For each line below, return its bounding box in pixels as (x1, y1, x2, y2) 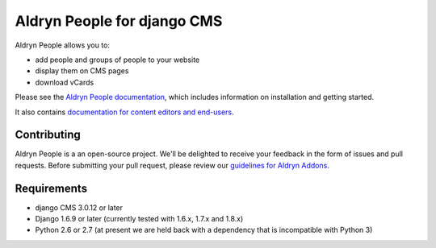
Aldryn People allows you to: (15, 40, 111, 50)
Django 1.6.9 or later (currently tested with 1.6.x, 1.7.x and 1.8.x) (35, 214, 244, 224)
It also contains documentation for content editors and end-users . (15, 107, 234, 117)
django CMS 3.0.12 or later (35, 202, 124, 213)
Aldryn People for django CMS (15, 12, 223, 30)
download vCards (35, 77, 94, 87)
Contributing (15, 128, 81, 142)
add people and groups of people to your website (35, 55, 200, 64)
